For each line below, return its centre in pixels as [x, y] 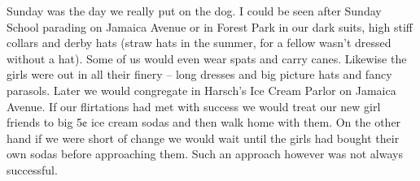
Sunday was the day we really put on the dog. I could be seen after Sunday [194, 11]
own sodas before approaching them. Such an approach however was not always [205, 154]
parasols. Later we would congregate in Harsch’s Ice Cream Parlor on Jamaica [201, 90]
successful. [32, 169]
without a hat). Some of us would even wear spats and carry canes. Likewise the [207, 58]
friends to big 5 [45, 122]
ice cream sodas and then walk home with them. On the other [246, 122]
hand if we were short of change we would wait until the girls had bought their [203, 138]
